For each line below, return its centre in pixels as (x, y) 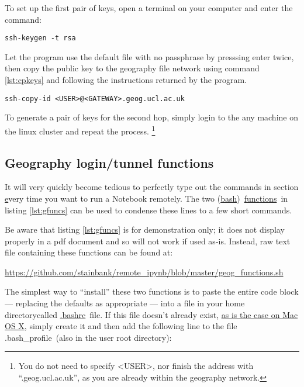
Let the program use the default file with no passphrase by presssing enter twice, (149, 56)
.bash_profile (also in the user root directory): (88, 337)
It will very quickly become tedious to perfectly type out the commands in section (152, 187)
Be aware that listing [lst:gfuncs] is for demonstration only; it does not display (145, 229)
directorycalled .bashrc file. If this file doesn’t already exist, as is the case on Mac (151, 314)
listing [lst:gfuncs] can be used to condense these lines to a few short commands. (148, 210)
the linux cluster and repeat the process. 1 (80, 130)
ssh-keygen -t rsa (40, 38)
